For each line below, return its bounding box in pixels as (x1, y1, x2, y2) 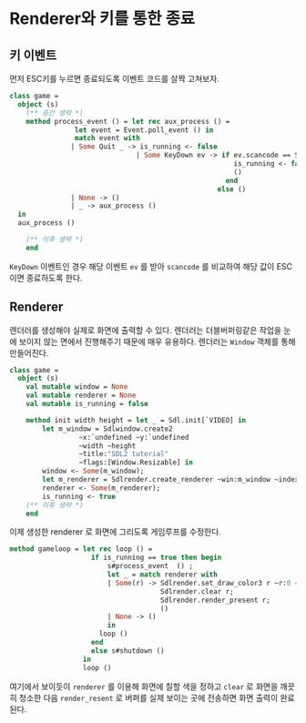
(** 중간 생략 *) (25, 108, 84, 117)
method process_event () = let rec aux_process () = (25, 117, 230, 126)
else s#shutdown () (90, 646, 166, 656)
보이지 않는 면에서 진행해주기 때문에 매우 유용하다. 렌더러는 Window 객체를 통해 (18, 336, 296, 347)
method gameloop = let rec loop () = (9, 545, 153, 554)
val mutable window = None (25, 382, 128, 392)
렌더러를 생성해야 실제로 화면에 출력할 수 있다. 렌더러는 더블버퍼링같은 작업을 (9, 324, 282, 335)
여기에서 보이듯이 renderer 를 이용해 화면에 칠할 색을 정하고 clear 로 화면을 (9, 680, 279, 692)
